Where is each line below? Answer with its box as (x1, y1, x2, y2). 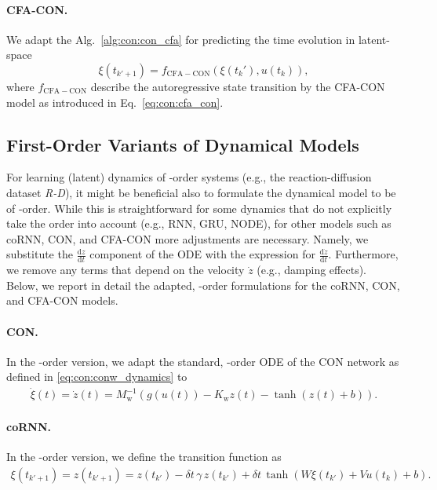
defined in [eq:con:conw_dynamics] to (6, 368, 188, 385)
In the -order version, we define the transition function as (6, 448, 282, 464)
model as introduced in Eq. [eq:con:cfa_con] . (6, 93, 224, 110)
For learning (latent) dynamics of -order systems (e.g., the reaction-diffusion (6, 169, 372, 185)
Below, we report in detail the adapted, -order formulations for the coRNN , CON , (6, 276, 400, 293)
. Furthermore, (328, 246, 399, 262)
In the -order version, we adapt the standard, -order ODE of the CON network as (6, 353, 399, 369)
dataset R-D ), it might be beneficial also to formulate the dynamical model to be (6, 184, 396, 200)
